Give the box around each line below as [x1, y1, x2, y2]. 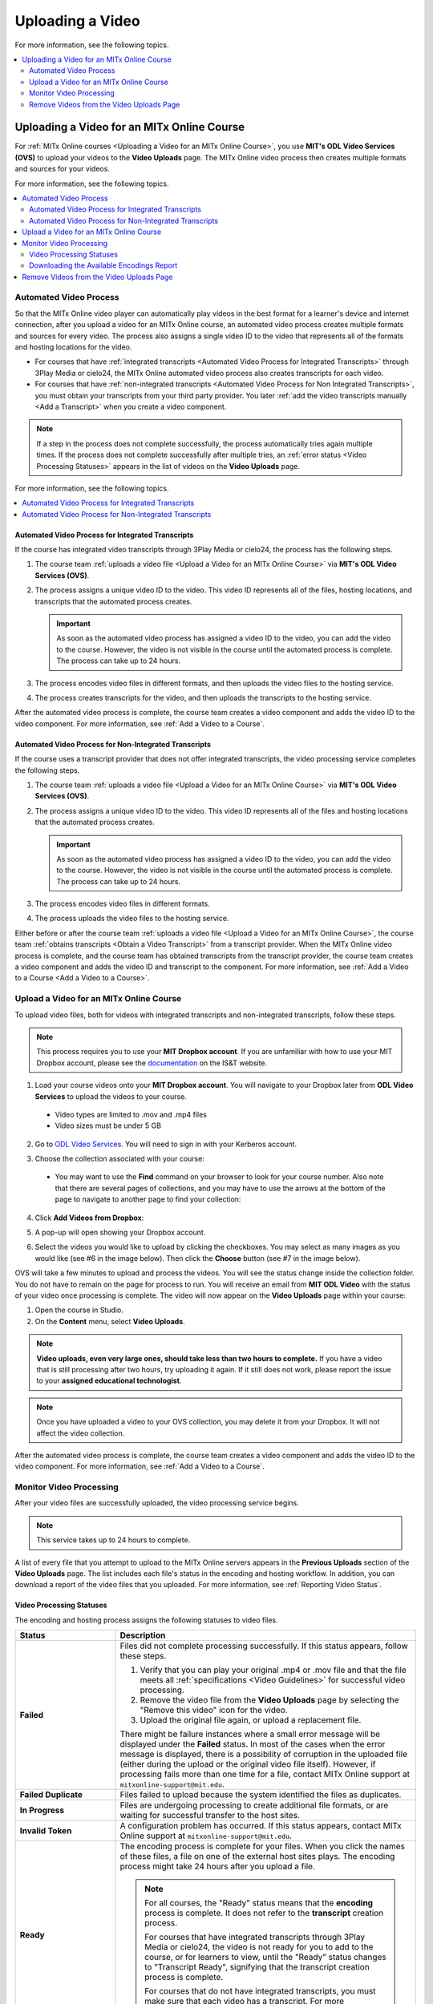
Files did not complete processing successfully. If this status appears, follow [119, 1640, 408, 1651]
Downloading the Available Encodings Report [29, 261, 178, 270]
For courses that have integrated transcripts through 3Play [144, 1932, 365, 1943]
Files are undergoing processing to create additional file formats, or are [119, 1800, 389, 1811]
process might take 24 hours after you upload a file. [119, 1861, 316, 1872]
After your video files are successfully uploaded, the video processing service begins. [14, 1498, 300, 1508]
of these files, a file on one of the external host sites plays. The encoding [119, 1851, 395, 1862]
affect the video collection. [36, 1428, 125, 1438]
